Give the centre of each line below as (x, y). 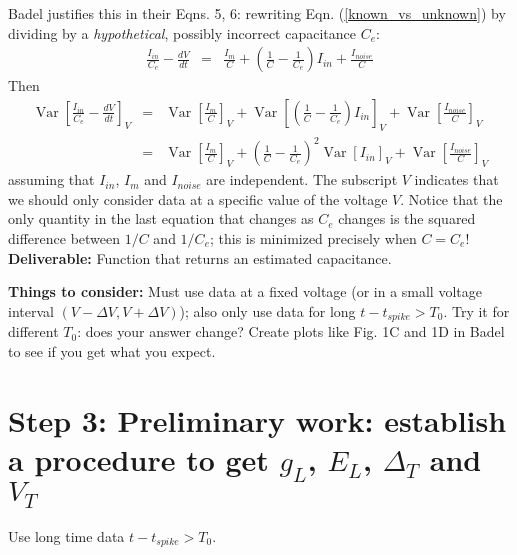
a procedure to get (138, 458)
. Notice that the (451, 198)
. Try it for (476, 310)
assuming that (51, 179)
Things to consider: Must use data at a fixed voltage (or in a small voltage (245, 291)
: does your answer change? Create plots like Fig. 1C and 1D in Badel (291, 331)
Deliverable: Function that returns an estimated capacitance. (200, 257)
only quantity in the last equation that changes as (161, 218)
